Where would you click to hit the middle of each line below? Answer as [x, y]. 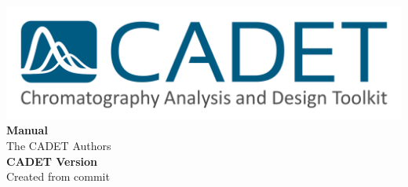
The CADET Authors [59, 145]
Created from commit [58, 176]
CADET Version [52, 161]
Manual [27, 130]
